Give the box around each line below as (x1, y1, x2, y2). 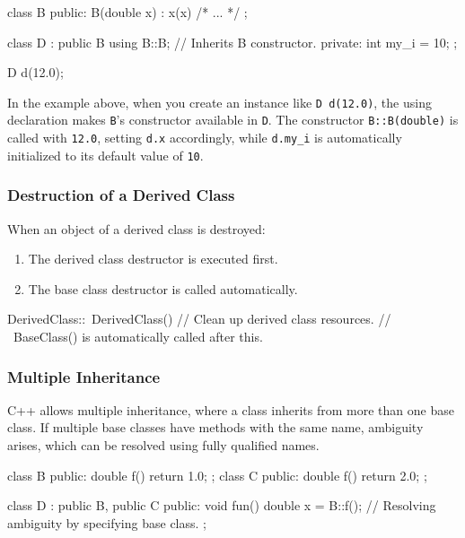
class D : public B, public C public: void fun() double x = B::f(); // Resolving (7, 496, 436, 515)
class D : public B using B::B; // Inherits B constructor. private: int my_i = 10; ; (7, 32, 458, 51)
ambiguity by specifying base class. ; (7, 513, 206, 532)
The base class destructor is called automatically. (28, 279, 298, 298)
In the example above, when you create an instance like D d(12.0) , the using (7, 92, 432, 111)
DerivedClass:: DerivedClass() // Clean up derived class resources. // (7, 309, 391, 328)
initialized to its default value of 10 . (7, 145, 204, 164)
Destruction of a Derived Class (7, 184, 235, 206)
